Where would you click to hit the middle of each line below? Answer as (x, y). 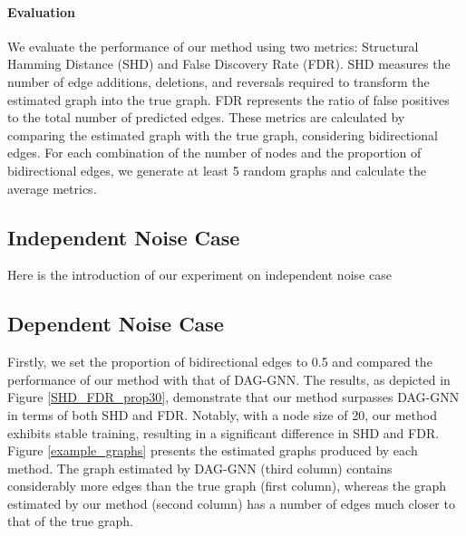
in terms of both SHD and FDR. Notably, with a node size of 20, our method (222, 414)
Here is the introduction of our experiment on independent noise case (199, 275)
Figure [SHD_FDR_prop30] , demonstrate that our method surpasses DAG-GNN (233, 397)
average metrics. (52, 188)
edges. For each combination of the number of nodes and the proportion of (214, 153)
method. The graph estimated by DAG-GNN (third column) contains (200, 468)
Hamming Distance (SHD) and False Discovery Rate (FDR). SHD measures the (229, 64)
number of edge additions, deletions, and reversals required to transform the (218, 81)
